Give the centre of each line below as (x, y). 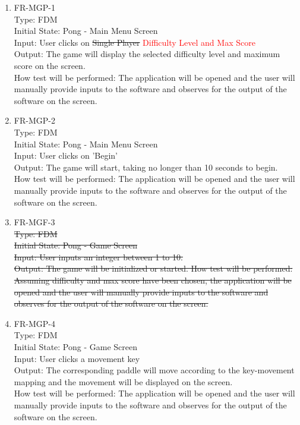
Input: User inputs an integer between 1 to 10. (98, 256)
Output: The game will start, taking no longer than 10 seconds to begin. (146, 167)
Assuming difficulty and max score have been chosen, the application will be (153, 280)
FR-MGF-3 (34, 222)
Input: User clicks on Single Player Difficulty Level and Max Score (135, 42)
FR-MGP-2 (34, 120)
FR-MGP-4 (34, 323)
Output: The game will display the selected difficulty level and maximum (147, 54)
